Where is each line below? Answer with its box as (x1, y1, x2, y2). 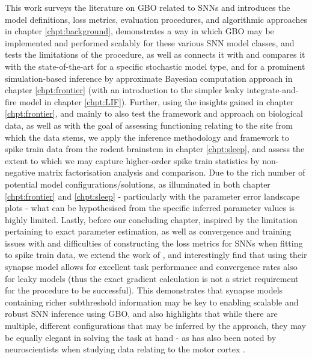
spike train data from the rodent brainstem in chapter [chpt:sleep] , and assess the (5, 143, 305, 155)
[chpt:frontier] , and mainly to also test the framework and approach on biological (5, 107, 303, 120)
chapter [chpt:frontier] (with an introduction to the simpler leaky (5, 84, 244, 96)
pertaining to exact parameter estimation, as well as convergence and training (5, 225, 292, 238)
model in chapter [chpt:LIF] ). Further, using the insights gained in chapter (19, 95, 294, 108)
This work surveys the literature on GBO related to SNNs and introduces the (5, 1, 290, 13)
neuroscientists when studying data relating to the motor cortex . (5, 343, 245, 355)
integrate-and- (246, 84, 299, 96)
